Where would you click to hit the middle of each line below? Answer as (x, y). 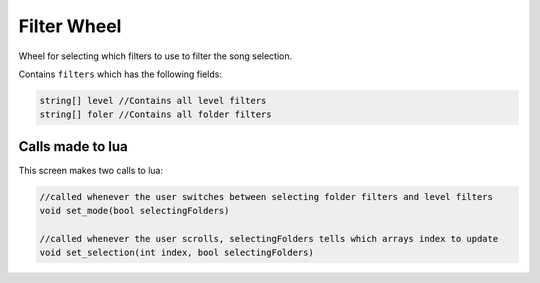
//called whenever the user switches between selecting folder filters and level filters (266, 196)
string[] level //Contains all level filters (153, 100)
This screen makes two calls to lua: (91, 170)
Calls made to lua (73, 146)
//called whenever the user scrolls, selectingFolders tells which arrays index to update (269, 238)
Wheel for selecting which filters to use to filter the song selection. (155, 56)
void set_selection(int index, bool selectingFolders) (176, 253)
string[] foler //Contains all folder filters (155, 114)
